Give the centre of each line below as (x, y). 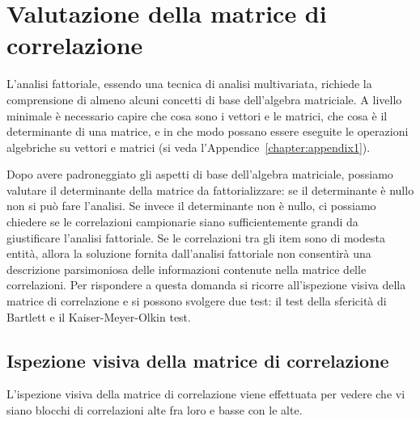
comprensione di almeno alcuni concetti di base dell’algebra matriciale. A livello (204, 99)
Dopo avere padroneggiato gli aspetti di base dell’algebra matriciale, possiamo (200, 174)
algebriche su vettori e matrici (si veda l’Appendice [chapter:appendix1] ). (189, 147)
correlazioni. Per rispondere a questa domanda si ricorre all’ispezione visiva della (206, 285)
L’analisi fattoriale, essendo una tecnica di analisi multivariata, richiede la (189, 84)
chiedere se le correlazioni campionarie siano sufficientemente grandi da (182, 222)
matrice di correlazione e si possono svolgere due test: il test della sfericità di (197, 301)
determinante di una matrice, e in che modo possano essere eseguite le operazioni (208, 131)
